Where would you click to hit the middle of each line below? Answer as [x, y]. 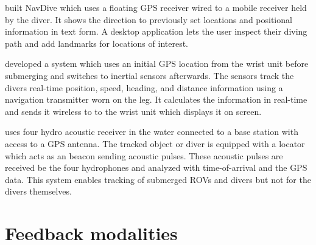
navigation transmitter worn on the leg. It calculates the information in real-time [156, 99]
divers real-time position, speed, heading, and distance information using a [144, 87]
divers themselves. [38, 191]
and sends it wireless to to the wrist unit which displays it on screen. [133, 111]
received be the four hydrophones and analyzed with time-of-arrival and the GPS [156, 167]
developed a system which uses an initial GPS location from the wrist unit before [157, 64]
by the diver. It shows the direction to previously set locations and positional [149, 19]
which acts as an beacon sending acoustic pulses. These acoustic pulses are [144, 155]
